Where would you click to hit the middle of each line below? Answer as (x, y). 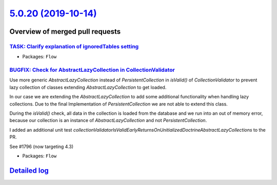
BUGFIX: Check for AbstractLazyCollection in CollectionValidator (92, 70)
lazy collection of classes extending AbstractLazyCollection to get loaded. (88, 87)
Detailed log (29, 170)
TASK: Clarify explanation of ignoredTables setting (74, 46)
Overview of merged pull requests (65, 32)
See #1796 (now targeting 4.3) (42, 147)
